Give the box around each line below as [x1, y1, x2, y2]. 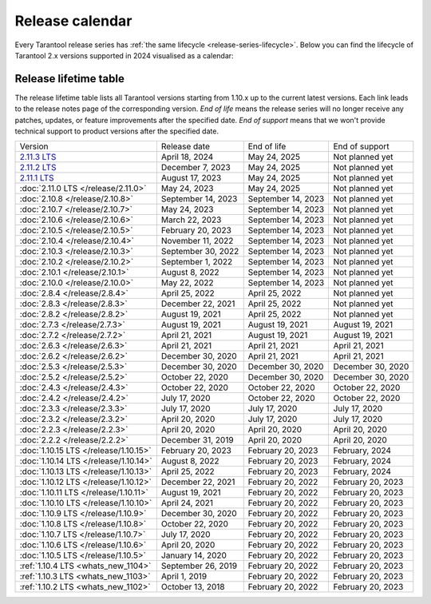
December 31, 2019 [160, 435, 235, 446]
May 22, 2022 [160, 277, 214, 288]
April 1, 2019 [160, 571, 208, 582]
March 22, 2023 [160, 214, 222, 225]
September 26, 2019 [160, 560, 238, 571]
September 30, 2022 [160, 246, 239, 257]
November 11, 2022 [160, 236, 234, 247]
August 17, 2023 [160, 173, 222, 184]
